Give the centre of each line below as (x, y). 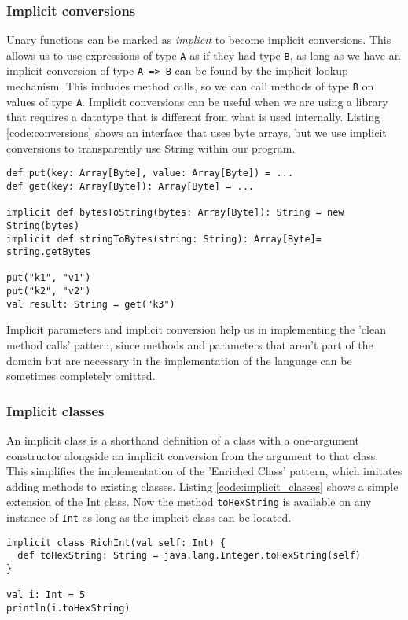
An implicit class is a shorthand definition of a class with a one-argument (183, 440)
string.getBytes (49, 252)
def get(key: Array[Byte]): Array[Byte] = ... (130, 186)
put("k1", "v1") (49, 278)
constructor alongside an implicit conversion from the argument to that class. (193, 455)
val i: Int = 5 (46, 595)
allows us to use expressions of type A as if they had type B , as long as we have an (204, 55)
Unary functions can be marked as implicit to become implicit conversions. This (199, 40)
